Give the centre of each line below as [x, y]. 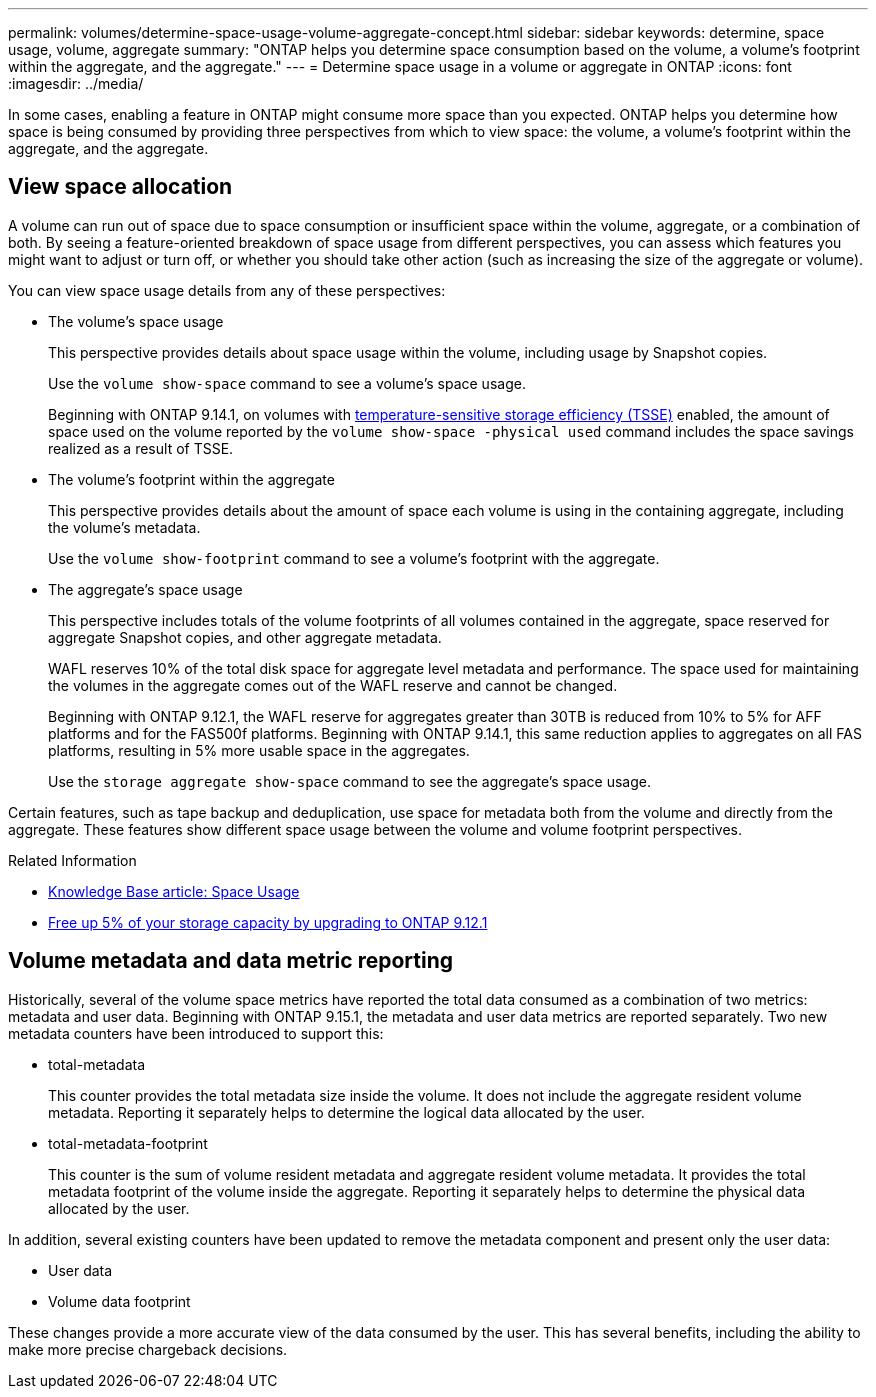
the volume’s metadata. [124, 527]
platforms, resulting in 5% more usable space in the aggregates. [259, 750]
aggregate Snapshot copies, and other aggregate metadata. [245, 637]
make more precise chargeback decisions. [148, 1349]
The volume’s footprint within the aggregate [191, 479]
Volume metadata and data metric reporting [230, 961]
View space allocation [120, 187]
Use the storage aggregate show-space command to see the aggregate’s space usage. [349, 781]
